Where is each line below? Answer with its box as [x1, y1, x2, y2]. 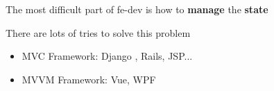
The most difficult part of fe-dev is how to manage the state [6, 2, 268, 16]
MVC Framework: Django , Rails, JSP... [22, 49, 193, 63]
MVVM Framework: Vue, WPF [22, 72, 156, 86]
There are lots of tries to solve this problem [6, 25, 191, 40]
